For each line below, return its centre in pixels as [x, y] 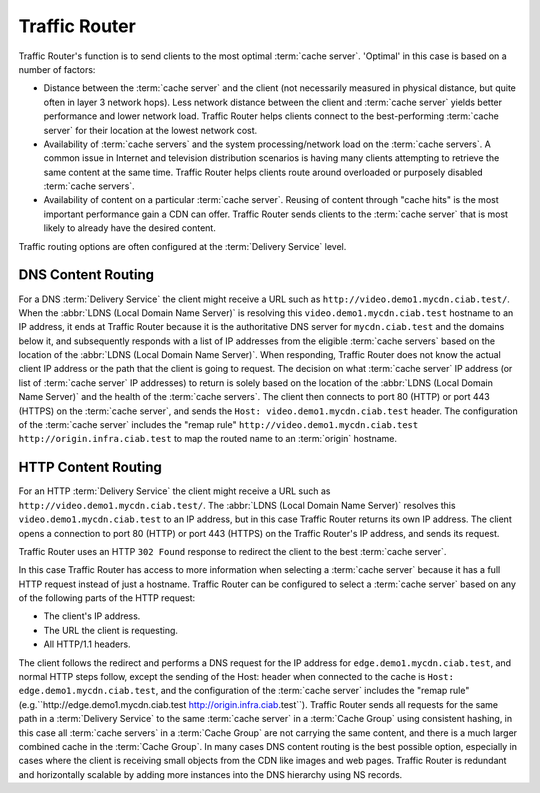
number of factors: [57, 69]
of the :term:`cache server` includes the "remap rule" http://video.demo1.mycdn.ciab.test [218, 425]
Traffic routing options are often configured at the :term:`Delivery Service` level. [182, 246]
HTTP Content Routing [90, 467]
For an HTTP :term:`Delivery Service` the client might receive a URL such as [174, 491]
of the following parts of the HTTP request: [107, 598]
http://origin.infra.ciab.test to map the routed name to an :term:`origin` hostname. [207, 439]
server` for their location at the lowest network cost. [150, 130]
